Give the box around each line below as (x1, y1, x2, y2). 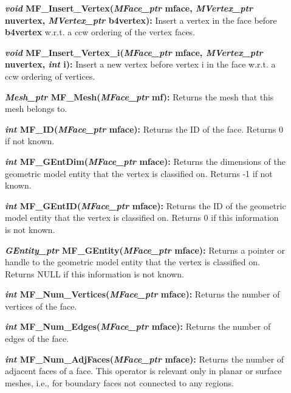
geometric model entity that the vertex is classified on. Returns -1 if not (5, 167, 273, 179)
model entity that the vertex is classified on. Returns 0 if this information (5, 211, 279, 224)
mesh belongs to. (5, 102, 67, 115)
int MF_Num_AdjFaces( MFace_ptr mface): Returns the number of (5, 352, 284, 365)
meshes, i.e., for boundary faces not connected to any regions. (5, 376, 234, 389)
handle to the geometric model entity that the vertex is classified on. (5, 256, 260, 268)
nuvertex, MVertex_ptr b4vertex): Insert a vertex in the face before (5, 13, 277, 26)
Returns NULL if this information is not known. (5, 267, 184, 280)
